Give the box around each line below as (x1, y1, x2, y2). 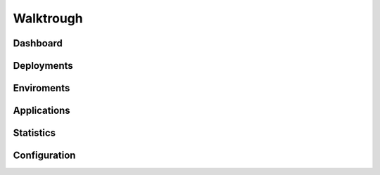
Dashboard (13, 37, 63, 49)
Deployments (13, 60, 73, 72)
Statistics (13, 127, 56, 139)
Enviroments (13, 82, 70, 94)
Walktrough (13, 11, 84, 26)
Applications (13, 105, 70, 117)
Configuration (13, 150, 76, 162)
